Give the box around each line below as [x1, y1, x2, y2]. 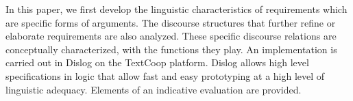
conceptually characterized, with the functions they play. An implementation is [5, 42, 337, 56]
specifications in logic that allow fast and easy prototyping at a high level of [5, 68, 325, 83]
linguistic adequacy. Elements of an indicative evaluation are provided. [5, 82, 302, 96]
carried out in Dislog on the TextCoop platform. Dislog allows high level [5, 55, 309, 70]
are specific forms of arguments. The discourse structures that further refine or [5, 15, 336, 29]
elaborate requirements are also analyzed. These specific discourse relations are [5, 29, 337, 43]
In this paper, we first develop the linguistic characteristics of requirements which [5, 2, 348, 16]
